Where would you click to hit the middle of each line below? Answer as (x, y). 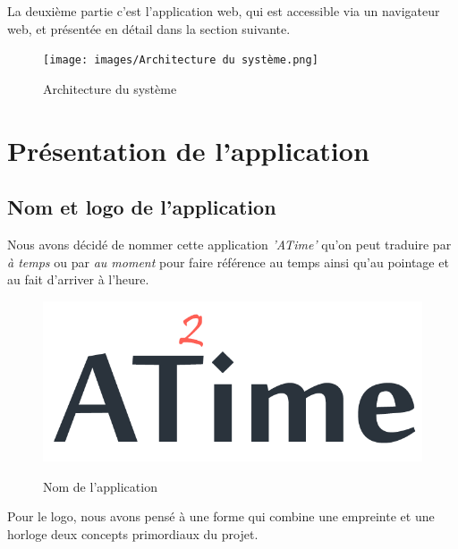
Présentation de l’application (188, 150)
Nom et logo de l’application (142, 207)
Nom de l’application (100, 486)
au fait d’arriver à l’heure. (78, 279)
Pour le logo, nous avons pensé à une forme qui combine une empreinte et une (221, 516)
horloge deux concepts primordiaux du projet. (133, 533)
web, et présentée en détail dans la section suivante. (149, 28)
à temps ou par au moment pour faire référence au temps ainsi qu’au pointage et (228, 262)
